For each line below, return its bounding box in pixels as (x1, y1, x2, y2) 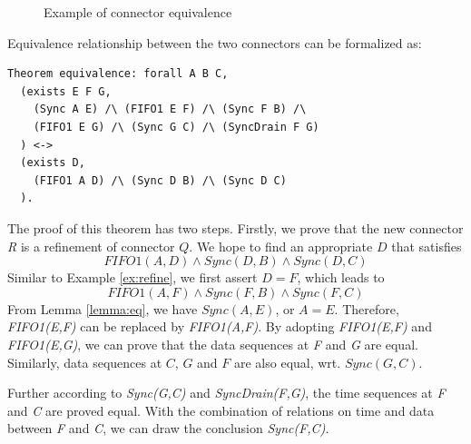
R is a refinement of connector (7, 236, 175, 255)
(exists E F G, (20, 84, 112, 98)
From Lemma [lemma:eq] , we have (7, 299, 198, 318)
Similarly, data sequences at (7, 352, 162, 371)
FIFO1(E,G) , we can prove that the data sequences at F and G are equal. (7, 334, 418, 353)
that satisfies (391, 236, 462, 255)
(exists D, (20, 156, 85, 170)
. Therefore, (334, 299, 399, 318)
